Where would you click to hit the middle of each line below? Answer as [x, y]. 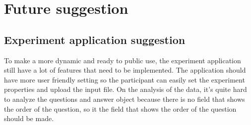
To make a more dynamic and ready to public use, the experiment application [123, 60]
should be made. [29, 118]
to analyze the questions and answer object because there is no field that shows [125, 99]
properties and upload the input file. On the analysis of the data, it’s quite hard [125, 89]
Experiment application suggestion [95, 39]
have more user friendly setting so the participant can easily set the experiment [125, 79]
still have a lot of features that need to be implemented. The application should [125, 70]
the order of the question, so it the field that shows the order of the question [120, 108]
